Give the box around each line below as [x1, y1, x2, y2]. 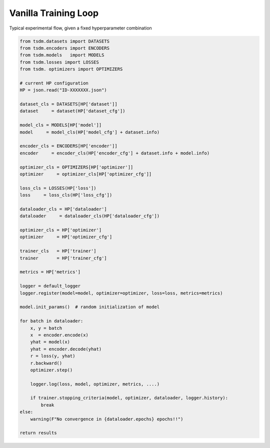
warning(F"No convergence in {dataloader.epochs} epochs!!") [30, 416, 183, 422]
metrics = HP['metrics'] [19, 269, 81, 275]
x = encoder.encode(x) [30, 332, 88, 337]
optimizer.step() [30, 367, 73, 372]
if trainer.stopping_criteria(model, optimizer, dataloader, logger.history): [30, 395, 228, 401]
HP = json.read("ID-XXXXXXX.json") [19, 87, 107, 93]
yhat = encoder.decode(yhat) [30, 346, 102, 352]
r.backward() [30, 360, 62, 366]
